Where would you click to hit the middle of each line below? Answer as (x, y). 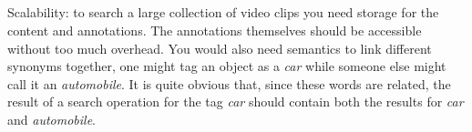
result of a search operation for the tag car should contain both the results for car (236, 102)
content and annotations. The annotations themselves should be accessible (215, 30)
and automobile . (51, 119)
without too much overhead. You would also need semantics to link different (220, 48)
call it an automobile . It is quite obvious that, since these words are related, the (229, 83)
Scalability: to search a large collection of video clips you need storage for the (223, 12)
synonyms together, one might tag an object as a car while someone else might (227, 66)
